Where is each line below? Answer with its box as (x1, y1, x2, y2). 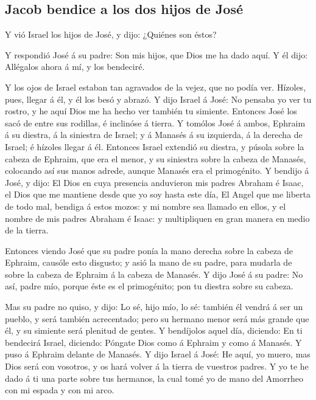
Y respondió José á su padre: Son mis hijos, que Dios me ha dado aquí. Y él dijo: (5, 48, 308, 61)
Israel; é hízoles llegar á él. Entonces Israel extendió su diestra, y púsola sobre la (5, 140, 304, 153)
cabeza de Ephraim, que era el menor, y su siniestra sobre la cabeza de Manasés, (5, 152, 306, 165)
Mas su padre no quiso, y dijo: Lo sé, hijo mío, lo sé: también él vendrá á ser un (5, 300, 303, 313)
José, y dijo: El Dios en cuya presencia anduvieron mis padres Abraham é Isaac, (5, 176, 304, 188)
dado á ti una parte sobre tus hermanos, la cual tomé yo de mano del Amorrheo (5, 371, 304, 384)
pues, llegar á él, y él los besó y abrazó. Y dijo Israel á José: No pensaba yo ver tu (5, 92, 312, 105)
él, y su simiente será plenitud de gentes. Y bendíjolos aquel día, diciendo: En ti (5, 324, 303, 337)
